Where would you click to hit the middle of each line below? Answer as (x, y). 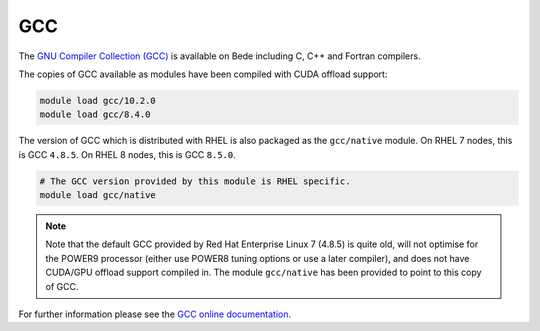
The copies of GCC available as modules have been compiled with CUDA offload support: (203, 74)
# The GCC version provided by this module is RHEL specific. (195, 181)
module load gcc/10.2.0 (98, 100)
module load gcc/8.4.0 (95, 114)
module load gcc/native (98, 195)
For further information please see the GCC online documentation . (155, 314)
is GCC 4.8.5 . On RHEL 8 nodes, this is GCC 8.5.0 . (127, 154)
